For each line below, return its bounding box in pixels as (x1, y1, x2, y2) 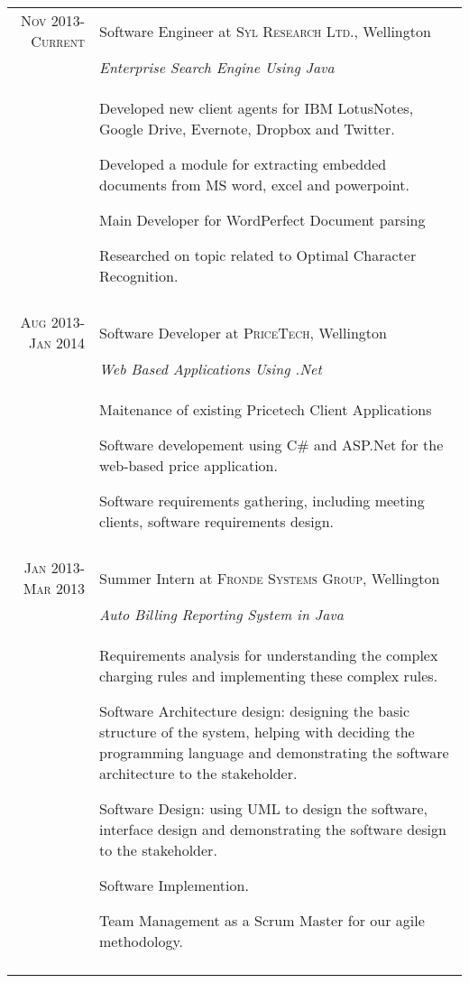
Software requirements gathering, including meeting (99, 490, 425, 511)
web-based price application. (99, 455, 278, 476)
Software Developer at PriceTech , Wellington (99, 321, 387, 343)
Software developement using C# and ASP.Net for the (99, 434, 444, 455)
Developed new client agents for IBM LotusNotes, (99, 97, 414, 118)
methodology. (99, 931, 183, 951)
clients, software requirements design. (99, 511, 335, 532)
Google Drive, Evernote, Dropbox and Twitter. (99, 118, 395, 139)
